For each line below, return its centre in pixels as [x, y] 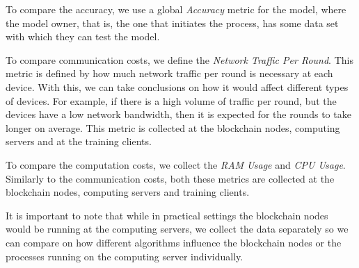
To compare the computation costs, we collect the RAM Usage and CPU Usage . [176, 164]
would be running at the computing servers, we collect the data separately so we [177, 229]
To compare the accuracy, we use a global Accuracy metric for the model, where [176, 9]
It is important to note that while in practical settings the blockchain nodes [167, 215]
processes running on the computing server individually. [125, 256]
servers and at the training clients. [79, 141]
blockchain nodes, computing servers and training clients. [128, 192]
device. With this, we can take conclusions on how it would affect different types [177, 86]
